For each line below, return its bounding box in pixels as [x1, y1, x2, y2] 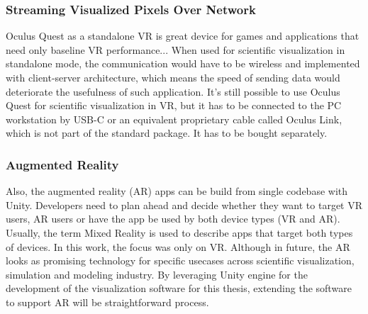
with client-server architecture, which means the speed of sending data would [6, 70, 340, 84]
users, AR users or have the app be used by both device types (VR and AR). [6, 211, 340, 226]
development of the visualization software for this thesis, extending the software [6, 281, 352, 296]
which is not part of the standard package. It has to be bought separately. [6, 125, 328, 140]
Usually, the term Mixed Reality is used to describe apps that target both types [6, 225, 353, 240]
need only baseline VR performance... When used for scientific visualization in [6, 42, 345, 57]
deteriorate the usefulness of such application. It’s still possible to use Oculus [6, 84, 340, 99]
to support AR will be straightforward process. [6, 294, 209, 309]
